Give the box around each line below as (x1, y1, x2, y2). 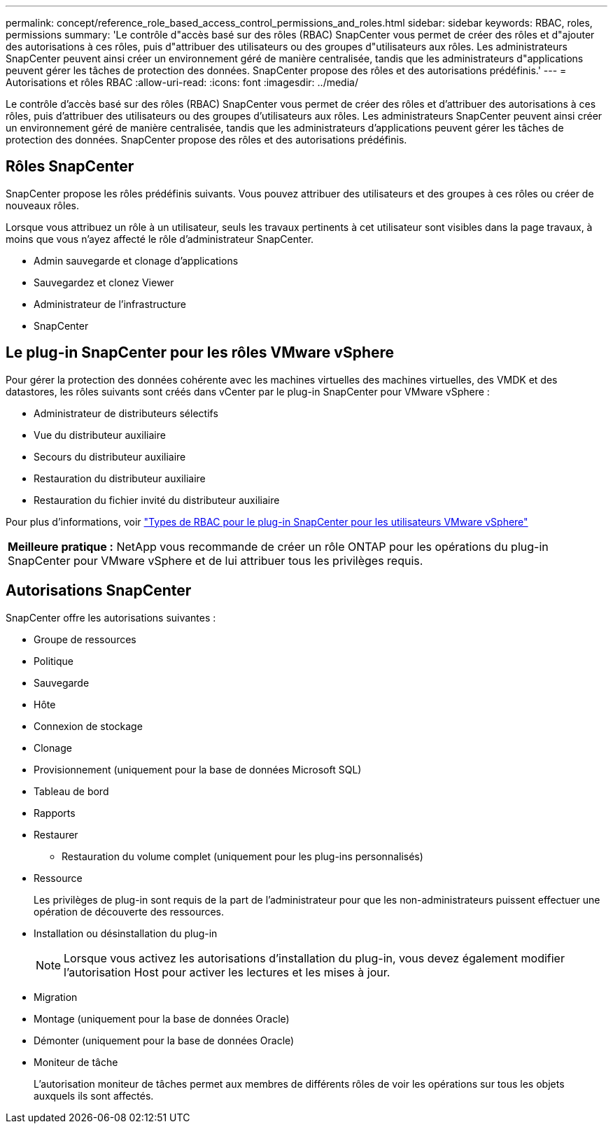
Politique (34, 654, 74, 667)
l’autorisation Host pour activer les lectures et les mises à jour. (64, 965, 390, 979)
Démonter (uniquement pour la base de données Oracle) (34, 1034, 295, 1046)
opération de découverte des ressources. (34, 905, 225, 918)
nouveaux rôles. (6, 199, 79, 211)
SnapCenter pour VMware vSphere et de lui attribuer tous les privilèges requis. (8, 553, 423, 568)
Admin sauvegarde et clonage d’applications (34, 254, 239, 267)
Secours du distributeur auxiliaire (34, 450, 186, 463)
